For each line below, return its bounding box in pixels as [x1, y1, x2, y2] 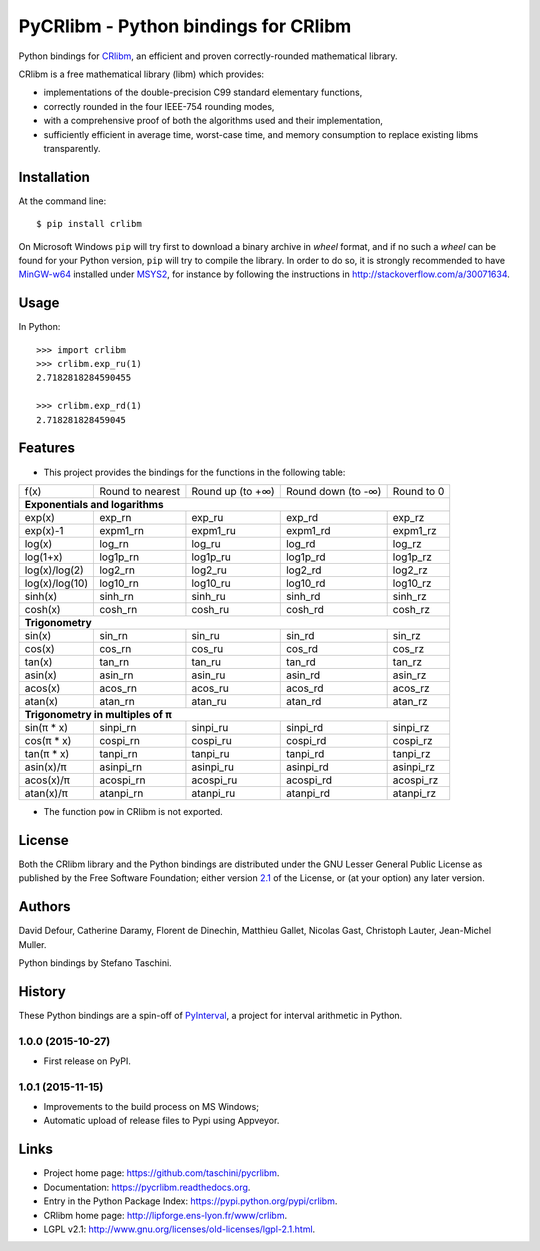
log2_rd [285, 563, 322, 577]
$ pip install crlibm [36, 218, 142, 230]
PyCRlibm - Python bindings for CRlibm [18, 15, 352, 37]
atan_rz [392, 694, 429, 708]
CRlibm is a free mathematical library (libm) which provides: [18, 68, 265, 80]
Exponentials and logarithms [24, 497, 164, 511]
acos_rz [392, 681, 430, 695]
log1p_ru [191, 550, 232, 564]
